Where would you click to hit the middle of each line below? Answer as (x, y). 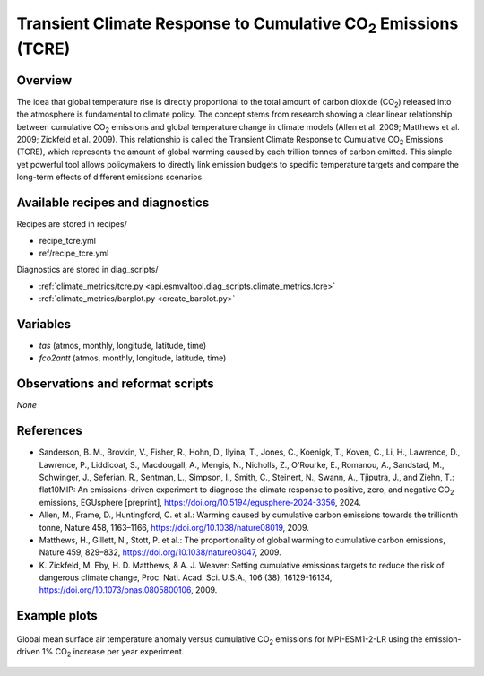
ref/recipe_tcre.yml (74, 253)
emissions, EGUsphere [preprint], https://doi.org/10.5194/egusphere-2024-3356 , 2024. (200, 502)
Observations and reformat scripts (115, 384)
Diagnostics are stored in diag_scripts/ (87, 270)
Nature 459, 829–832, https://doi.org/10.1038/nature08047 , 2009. (160, 552)
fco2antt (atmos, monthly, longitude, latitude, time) (133, 358)
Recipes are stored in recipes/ (72, 224)
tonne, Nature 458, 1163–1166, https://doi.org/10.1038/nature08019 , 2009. (174, 527)
